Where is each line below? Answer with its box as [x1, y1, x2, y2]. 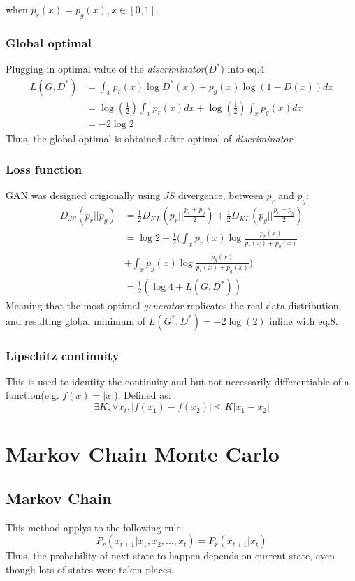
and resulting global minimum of [6, 313, 146, 328]
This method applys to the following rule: [6, 520, 184, 534]
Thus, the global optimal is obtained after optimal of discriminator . [6, 131, 296, 145]
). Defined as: [114, 388, 171, 402]
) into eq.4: [220, 61, 268, 76]
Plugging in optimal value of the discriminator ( [6, 61, 209, 76]
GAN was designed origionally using [6, 188, 161, 203]
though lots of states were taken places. [6, 561, 174, 576]
